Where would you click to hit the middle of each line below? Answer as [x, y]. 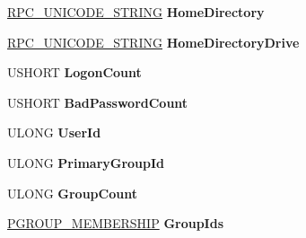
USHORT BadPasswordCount [98, 102]
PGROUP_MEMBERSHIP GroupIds [116, 223]
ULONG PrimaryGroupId [86, 162]
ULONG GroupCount [72, 193]
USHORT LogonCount [74, 72]
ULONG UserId [54, 132]
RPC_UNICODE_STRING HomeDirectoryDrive [153, 42]
